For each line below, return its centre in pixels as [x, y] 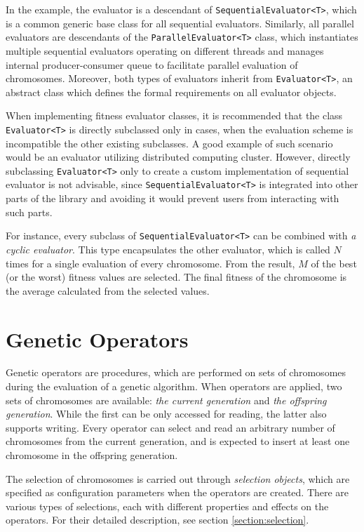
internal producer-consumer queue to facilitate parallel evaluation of [152, 64]
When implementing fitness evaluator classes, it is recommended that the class [174, 115]
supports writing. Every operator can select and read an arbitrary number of [170, 427]
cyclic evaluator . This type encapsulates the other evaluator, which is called [168, 249]
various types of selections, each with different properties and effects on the [167, 506]
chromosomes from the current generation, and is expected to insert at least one [178, 441]
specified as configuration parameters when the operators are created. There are [177, 492]
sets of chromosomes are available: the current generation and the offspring [166, 400]
